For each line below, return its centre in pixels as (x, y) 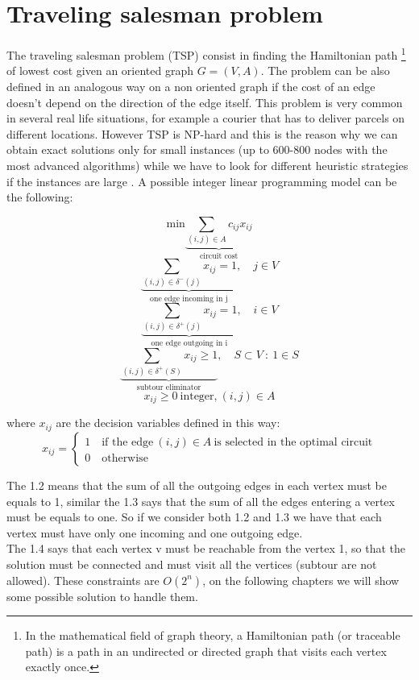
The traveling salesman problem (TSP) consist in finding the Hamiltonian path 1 (206, 54)
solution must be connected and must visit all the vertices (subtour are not (192, 564)
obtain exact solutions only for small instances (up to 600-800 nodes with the (197, 149)
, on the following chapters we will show (301, 580)
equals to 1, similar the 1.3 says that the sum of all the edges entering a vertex (201, 501)
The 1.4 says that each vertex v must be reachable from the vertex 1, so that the (206, 548)
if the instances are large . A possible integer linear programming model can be (202, 181)
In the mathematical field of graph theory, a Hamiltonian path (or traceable (213, 635)
